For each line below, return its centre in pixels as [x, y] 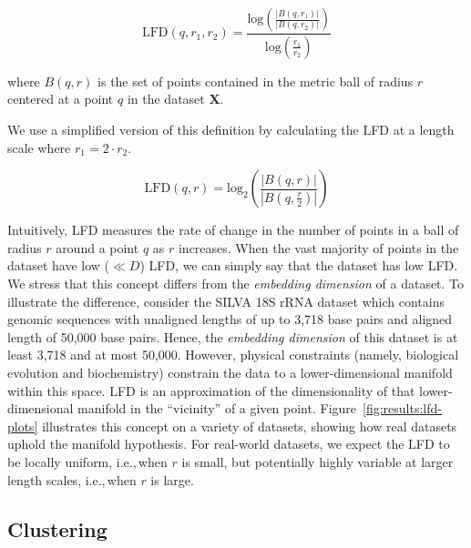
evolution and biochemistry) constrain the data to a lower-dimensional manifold [230, 372]
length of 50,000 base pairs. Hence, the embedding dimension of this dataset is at [233, 336]
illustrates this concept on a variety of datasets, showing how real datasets [250, 426]
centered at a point [61, 99]
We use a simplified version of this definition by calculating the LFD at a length [231, 130]
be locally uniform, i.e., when [87, 461]
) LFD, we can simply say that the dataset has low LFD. [299, 265]
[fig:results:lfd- [402, 408]
